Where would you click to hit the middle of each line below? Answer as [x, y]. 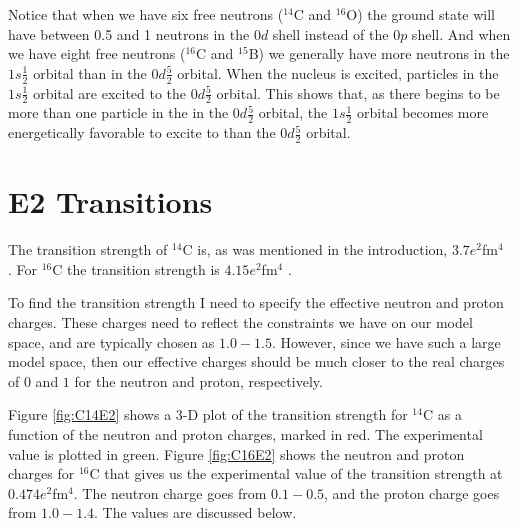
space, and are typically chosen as [111, 341]
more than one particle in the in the [118, 112]
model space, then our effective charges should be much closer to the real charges [256, 361]
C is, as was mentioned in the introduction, [315, 249]
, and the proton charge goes [412, 492]
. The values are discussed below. [195, 512]
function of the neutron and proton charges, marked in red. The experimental [245, 433]
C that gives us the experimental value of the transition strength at [296, 473]
